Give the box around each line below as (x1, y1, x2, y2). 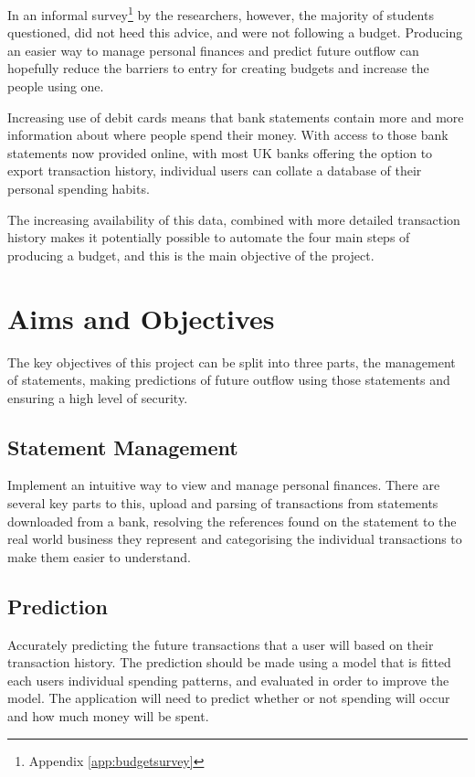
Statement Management (7, 432, 238, 461)
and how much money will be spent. (7, 707, 209, 726)
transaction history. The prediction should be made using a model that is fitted (7, 653, 451, 672)
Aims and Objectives (7, 299, 275, 336)
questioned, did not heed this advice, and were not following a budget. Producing (7, 23, 463, 42)
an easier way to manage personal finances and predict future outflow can (7, 40, 419, 59)
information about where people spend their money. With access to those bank (7, 125, 449, 144)
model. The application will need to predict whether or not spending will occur (7, 688, 450, 708)
